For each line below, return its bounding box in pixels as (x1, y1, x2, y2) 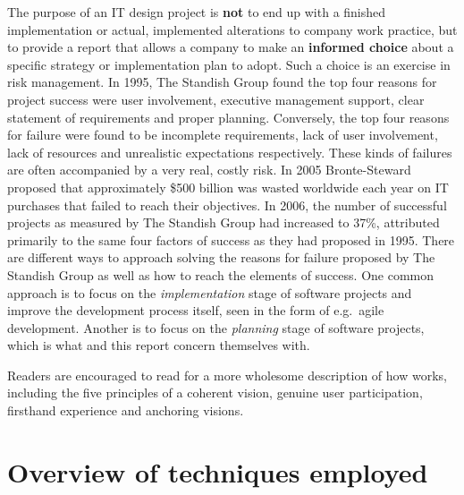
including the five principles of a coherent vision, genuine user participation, (7, 383, 423, 402)
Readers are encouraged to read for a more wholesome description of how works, (7, 365, 447, 384)
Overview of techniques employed (7, 453, 428, 490)
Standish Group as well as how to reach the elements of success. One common (7, 265, 434, 284)
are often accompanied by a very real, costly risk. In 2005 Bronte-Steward (7, 160, 411, 179)
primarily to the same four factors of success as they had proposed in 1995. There (7, 230, 455, 249)
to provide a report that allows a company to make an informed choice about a (7, 38, 454, 56)
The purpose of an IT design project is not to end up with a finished (7, 3, 386, 21)
